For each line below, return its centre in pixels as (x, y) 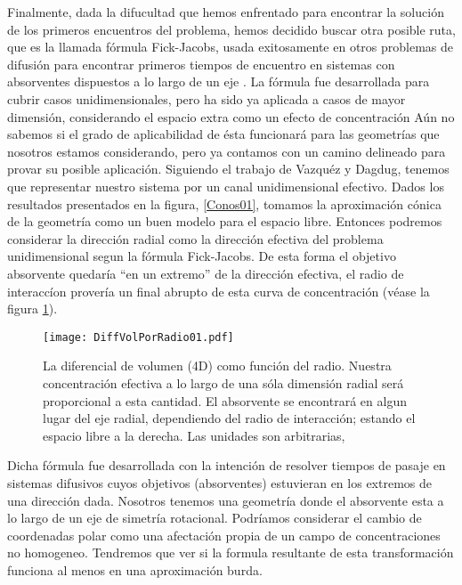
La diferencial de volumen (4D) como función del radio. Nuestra (217, 366)
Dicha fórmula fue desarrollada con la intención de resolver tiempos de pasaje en (227, 465)
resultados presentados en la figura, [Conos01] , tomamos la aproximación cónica (224, 203)
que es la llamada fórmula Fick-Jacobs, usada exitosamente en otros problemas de (231, 47)
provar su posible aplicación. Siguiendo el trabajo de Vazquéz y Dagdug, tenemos (228, 169)
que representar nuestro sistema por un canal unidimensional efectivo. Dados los (226, 186)
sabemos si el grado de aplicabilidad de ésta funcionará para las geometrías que (223, 134)
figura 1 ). (32, 309)
